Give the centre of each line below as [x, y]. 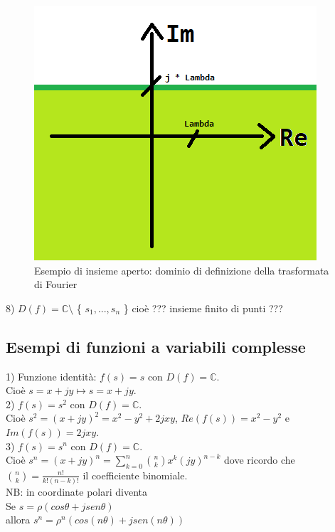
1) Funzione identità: [51, 376]
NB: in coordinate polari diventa [77, 492]
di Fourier [56, 284]
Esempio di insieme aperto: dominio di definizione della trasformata [182, 270]
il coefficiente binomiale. [135, 475]
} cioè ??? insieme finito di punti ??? [203, 308]
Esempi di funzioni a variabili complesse [156, 346]
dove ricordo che [260, 460]
